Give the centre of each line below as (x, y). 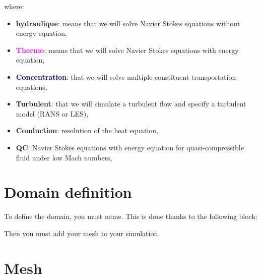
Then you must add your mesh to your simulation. (82, 233)
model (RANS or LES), (52, 113)
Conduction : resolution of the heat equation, (87, 130)
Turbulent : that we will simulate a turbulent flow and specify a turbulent (131, 104)
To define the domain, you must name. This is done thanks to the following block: (131, 216)
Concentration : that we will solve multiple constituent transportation (126, 76)
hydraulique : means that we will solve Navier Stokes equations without (128, 23)
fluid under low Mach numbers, (64, 157)
